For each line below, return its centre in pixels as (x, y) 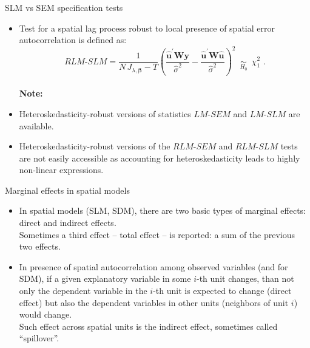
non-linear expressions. (61, 170)
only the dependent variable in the (83, 291)
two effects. (40, 246)
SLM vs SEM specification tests (64, 7)
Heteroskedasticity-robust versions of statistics (105, 113)
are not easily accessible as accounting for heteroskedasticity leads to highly (160, 158)
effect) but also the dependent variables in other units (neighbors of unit (154, 302)
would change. (45, 314)
